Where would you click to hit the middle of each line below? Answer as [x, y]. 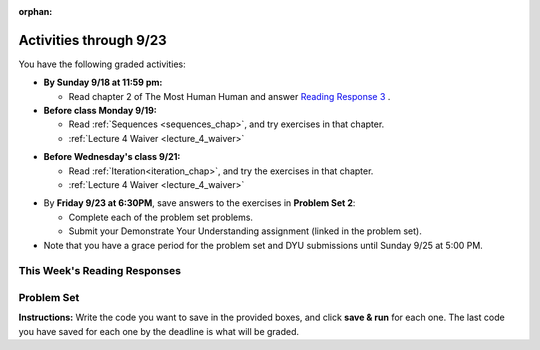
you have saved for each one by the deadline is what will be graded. [159, 331]
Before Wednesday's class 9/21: [112, 157]
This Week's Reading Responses [100, 271]
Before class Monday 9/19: [100, 111]
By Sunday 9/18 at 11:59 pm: [103, 82]
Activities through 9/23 [92, 40]
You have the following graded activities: [102, 64]
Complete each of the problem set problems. [161, 217]
